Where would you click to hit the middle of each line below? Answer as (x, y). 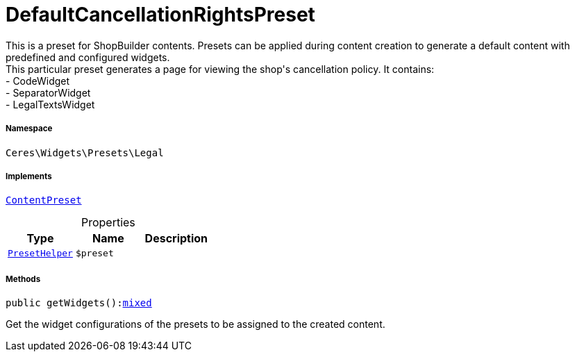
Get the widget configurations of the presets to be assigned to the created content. (195, 324)
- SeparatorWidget (48, 92)
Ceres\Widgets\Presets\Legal (85, 152)
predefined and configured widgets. (88, 57)
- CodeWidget (38, 81)
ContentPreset (44, 200)
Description (176, 239)
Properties (108, 223)
